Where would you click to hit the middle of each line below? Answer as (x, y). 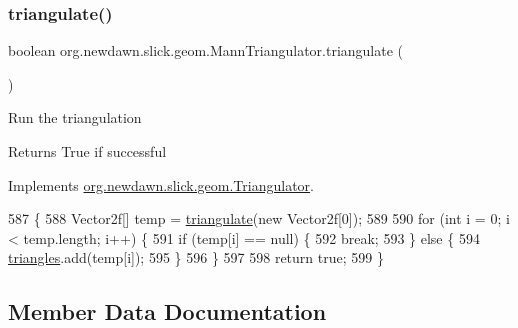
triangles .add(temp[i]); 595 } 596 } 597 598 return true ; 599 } (196, 257)
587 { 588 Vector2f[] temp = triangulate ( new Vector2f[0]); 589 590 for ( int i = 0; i (259, 218)
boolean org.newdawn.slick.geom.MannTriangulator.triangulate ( (206, 50)
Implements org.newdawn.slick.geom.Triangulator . (161, 184)
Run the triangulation (75, 117)
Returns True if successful (87, 151)
